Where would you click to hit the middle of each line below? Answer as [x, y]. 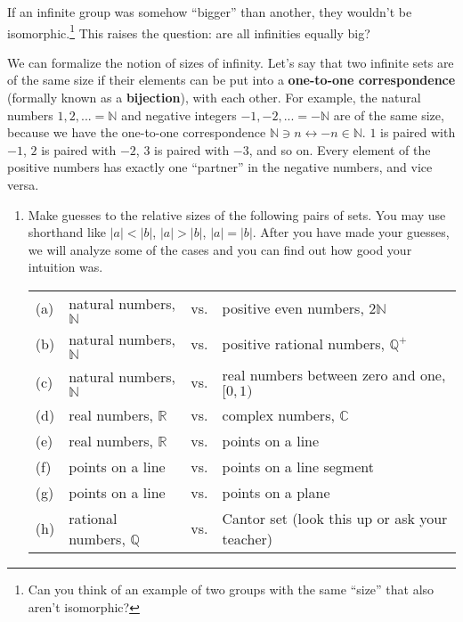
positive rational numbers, [304, 344]
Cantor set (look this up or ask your [335, 518]
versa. [23, 184]
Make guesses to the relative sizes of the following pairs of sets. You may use [237, 214]
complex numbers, [278, 414]
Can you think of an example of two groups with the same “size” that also [231, 589]
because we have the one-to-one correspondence [137, 132]
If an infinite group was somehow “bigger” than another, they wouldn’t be [210, 12]
